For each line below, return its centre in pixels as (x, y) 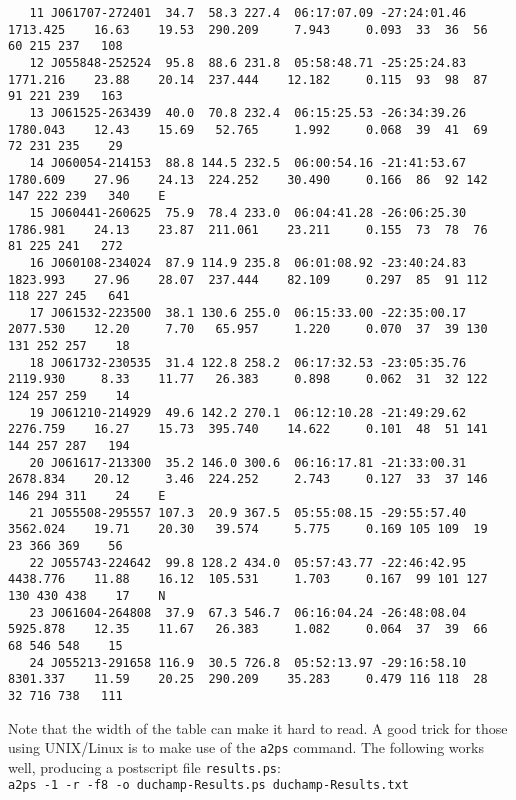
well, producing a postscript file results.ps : (144, 766)
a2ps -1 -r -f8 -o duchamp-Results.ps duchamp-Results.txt (208, 785)
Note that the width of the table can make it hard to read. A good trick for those (258, 727)
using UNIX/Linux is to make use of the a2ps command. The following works (246, 747)
